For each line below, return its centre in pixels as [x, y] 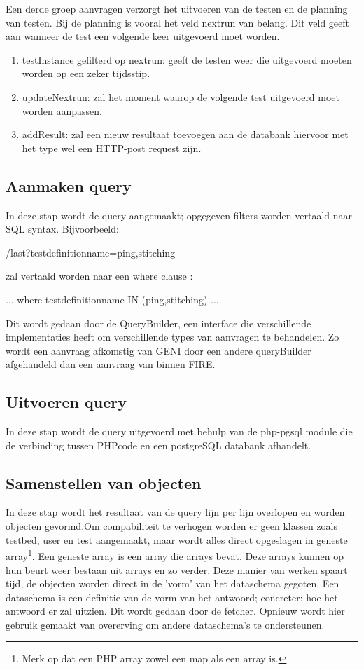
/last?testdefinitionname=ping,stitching [91, 252]
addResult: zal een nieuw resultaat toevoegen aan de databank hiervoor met [185, 134]
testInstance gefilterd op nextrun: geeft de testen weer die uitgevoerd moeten [187, 59]
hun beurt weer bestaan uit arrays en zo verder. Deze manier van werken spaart [177, 569]
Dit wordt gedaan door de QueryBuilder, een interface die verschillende [159, 323]
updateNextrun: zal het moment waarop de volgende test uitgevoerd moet [181, 96]
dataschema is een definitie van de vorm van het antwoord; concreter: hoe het [172, 597]
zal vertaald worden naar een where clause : [99, 276]
